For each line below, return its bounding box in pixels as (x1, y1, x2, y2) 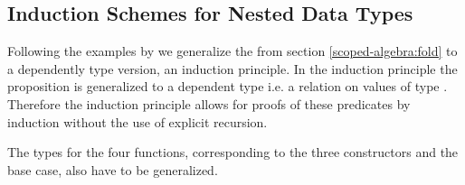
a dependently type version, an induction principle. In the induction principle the (7, 59, 458, 78)
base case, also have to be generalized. (7, 160, 218, 179)
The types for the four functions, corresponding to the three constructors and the (7, 143, 459, 162)
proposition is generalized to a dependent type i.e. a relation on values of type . (7, 77, 448, 96)
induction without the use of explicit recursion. (7, 112, 268, 131)
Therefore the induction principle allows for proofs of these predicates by (7, 94, 411, 113)
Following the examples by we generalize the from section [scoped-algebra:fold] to (7, 42, 458, 60)
